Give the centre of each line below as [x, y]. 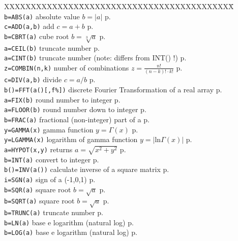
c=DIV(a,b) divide [33, 79]
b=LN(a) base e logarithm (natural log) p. [69, 222]
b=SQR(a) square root [38, 189]
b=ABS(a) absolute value [42, 16]
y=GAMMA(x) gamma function [49, 129]
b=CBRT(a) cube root [37, 36]
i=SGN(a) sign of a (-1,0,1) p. [50, 179]
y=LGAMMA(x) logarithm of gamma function [71, 139]
